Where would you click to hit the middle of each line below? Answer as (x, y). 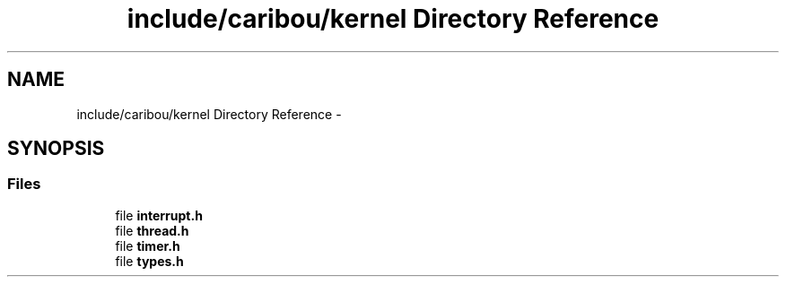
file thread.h (152, 230)
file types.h (149, 261)
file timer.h (148, 245)
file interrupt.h (159, 215)
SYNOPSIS (56, 149)
